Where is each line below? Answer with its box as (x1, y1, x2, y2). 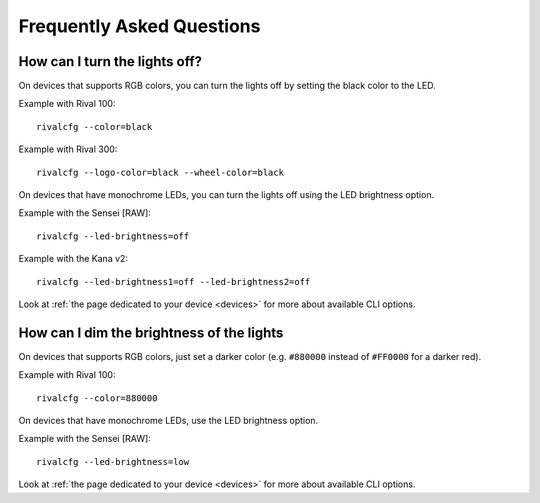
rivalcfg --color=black (36, 121, 153, 132)
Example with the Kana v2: (18, 253, 129, 265)
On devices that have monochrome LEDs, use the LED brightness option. (18, 415, 319, 427)
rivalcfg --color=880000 (36, 392, 158, 404)
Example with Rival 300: (18, 143, 118, 155)
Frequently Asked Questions (18, 15, 261, 37)
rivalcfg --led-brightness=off (36, 230, 190, 242)
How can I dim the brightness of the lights (18, 324, 284, 341)
